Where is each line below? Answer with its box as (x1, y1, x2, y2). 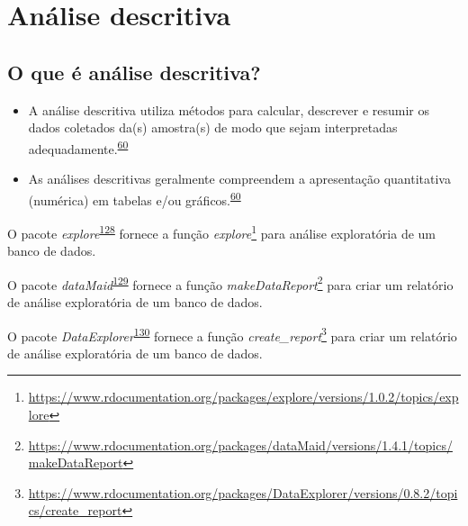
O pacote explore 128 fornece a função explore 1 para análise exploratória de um (7, 221, 436, 242)
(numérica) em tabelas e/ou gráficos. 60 (28, 187, 241, 209)
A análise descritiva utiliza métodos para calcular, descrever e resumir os (28, 100, 429, 119)
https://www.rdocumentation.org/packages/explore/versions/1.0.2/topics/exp (28, 387, 459, 406)
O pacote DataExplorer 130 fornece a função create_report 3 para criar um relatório (7, 323, 457, 345)
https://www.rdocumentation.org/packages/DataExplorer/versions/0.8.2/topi (28, 483, 458, 502)
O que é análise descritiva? (7, 58, 261, 86)
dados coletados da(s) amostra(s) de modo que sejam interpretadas (28, 118, 398, 137)
